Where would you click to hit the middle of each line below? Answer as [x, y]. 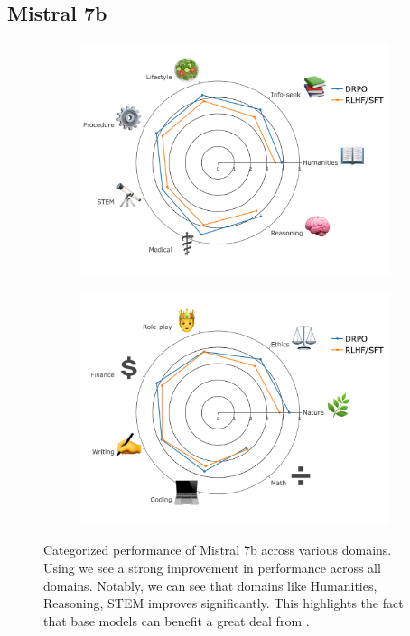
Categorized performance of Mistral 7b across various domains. [218, 550]
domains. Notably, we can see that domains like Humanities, [210, 585]
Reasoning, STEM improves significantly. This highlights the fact [224, 603]
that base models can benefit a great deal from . [177, 620]
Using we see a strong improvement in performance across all [212, 567]
